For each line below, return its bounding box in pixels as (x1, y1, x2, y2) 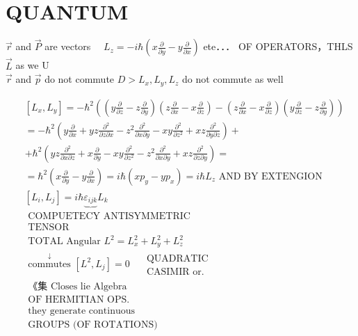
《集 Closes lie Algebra (28, 281, 127, 291)
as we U (15, 58, 49, 72)
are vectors (44, 39, 91, 54)
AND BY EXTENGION (218, 171, 323, 182)
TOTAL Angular (28, 237, 101, 247)
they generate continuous (28, 305, 136, 316)
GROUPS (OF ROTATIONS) (28, 319, 158, 330)
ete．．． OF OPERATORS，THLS (203, 39, 353, 54)
